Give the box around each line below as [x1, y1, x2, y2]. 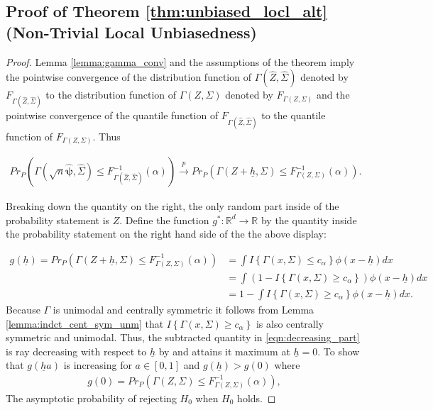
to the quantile [261, 108, 326, 123]
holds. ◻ [237, 390, 276, 405]
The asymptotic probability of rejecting [6, 390, 177, 405]
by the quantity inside [261, 212, 357, 227]
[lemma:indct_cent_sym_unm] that [6, 316, 164, 331]
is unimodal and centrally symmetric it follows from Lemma [53, 301, 314, 316]
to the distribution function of [45, 87, 177, 102]
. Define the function [119, 212, 209, 227]
